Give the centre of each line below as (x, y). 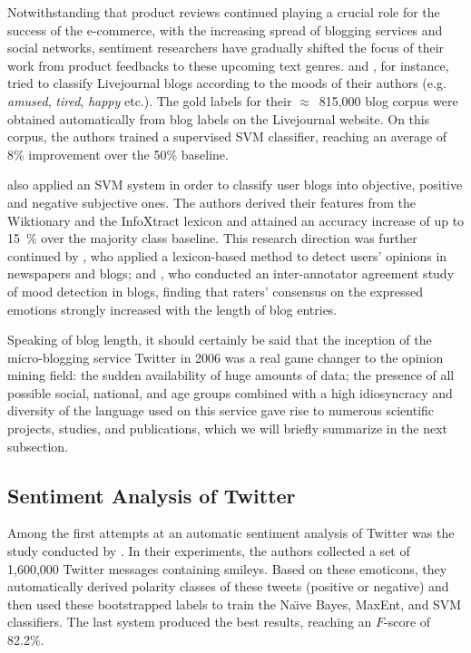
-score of (407, 622)
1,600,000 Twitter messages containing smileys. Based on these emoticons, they (227, 568)
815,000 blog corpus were (388, 100)
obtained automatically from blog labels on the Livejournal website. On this (219, 118)
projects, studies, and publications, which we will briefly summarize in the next (228, 429)
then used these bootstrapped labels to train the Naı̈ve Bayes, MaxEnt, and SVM (235, 604)
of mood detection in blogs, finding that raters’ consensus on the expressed (215, 291)
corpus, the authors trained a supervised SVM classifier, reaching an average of (227, 136)
